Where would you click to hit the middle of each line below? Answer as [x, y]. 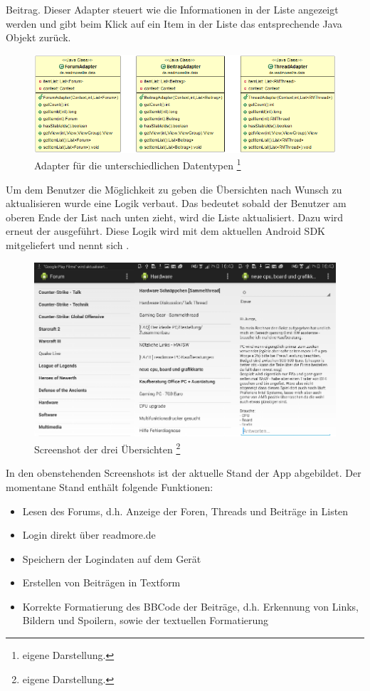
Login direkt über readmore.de [89, 535]
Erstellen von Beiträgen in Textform [101, 582]
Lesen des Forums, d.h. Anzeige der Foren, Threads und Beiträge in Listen [185, 511]
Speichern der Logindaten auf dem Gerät [112, 558]
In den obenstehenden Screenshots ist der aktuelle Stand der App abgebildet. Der [184, 473]
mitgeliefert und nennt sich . [68, 245]
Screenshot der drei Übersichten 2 [107, 448]
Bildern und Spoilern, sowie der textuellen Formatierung [146, 620]
